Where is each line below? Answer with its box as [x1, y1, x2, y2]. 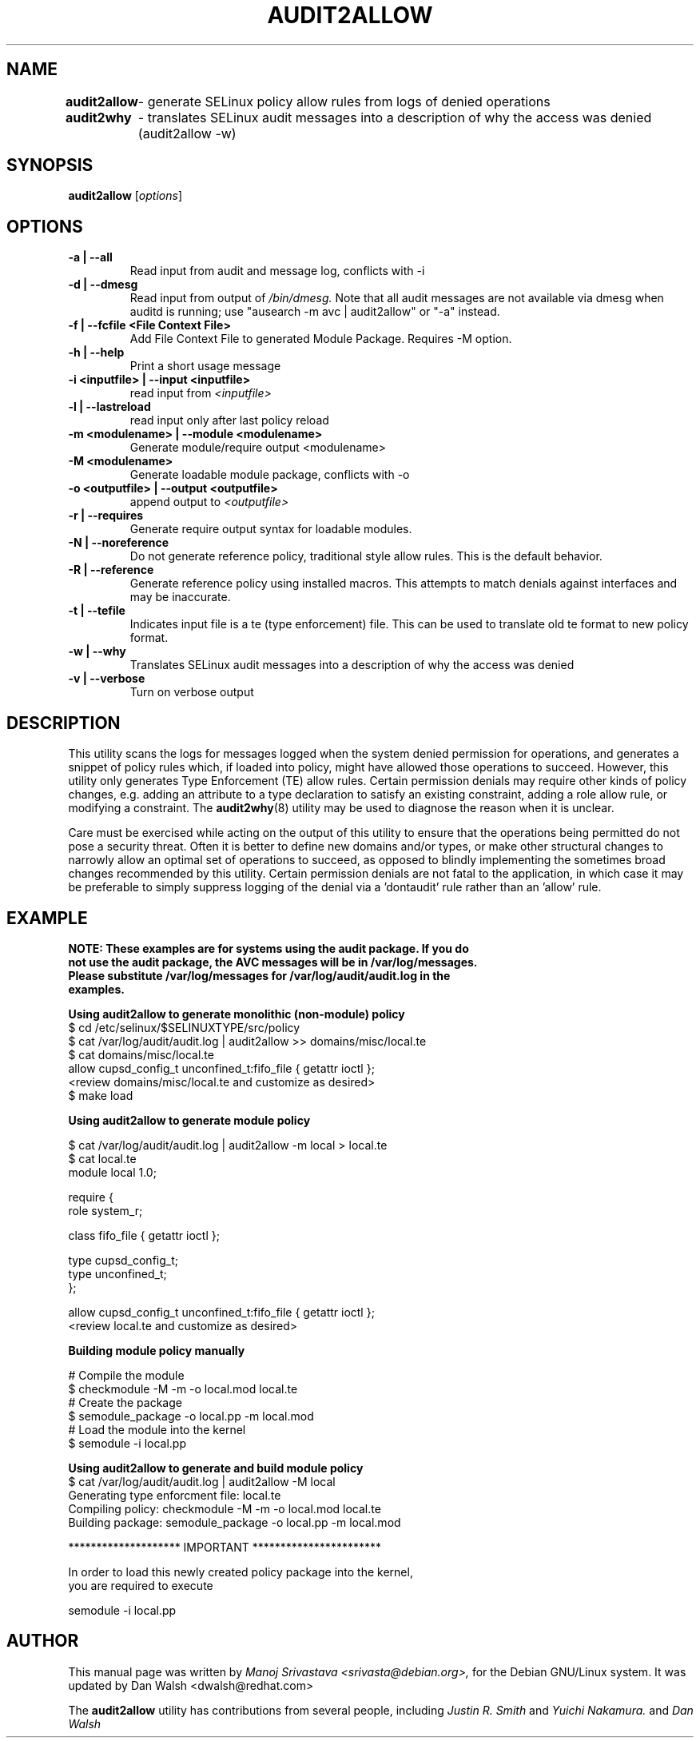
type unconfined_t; [68, 1266, 167, 1281]
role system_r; [68, 1203, 143, 1217]
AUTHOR [6, 1631, 79, 1651]
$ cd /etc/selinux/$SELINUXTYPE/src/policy [68, 1020, 300, 1034]
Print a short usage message [129, 359, 281, 373]
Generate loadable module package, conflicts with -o [129, 468, 410, 482]
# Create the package [68, 1395, 182, 1409]
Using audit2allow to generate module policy [68, 1113, 311, 1127]
